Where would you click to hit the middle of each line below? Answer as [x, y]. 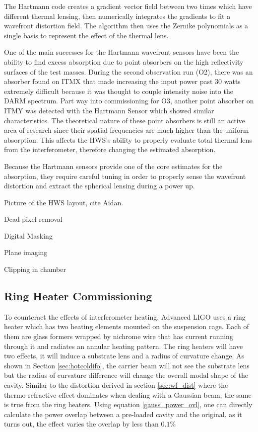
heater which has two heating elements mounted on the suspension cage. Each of [127, 326]
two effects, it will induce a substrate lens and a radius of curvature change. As [124, 356]
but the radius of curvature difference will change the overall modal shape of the [126, 375]
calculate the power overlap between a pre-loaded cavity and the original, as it [123, 414]
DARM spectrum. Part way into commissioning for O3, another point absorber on [129, 101]
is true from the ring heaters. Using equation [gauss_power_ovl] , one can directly [128, 404]
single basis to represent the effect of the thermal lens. [86, 35]
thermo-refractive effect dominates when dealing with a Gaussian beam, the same [128, 394]
